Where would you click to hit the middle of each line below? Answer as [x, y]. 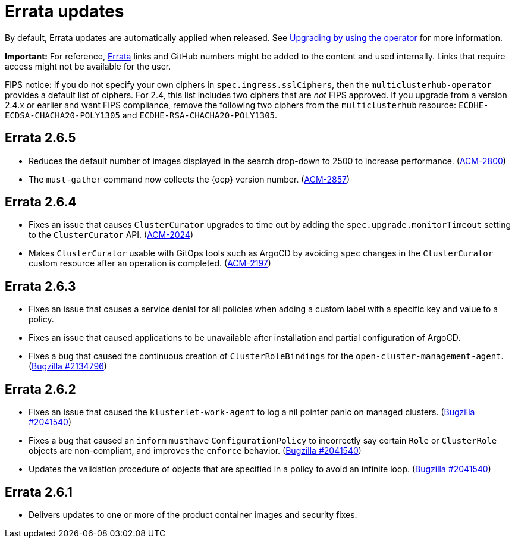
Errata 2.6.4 [41, 202]
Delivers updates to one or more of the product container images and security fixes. [193, 514]
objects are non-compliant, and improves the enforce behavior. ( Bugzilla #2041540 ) [195, 451]
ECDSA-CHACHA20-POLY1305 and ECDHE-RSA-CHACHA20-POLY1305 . [141, 115]
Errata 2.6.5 [40, 138]
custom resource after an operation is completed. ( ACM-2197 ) [150, 263]
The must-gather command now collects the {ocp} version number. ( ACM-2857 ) [189, 179]
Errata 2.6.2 [40, 389]
